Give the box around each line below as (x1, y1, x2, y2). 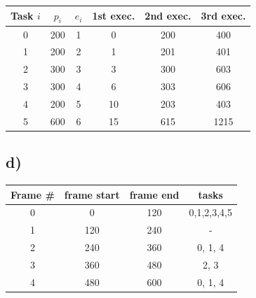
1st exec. (92, 8, 135, 23)
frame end (129, 187, 180, 201)
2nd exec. (144, 8, 191, 23)
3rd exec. (201, 8, 246, 23)
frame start (64, 187, 120, 201)
